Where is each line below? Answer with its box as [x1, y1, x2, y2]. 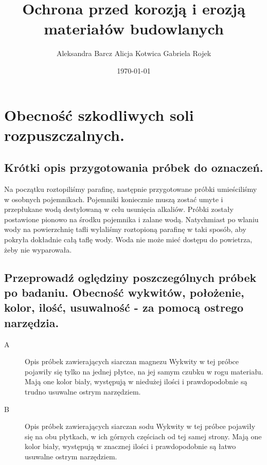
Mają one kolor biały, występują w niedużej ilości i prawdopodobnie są [25, 376, 247, 387]
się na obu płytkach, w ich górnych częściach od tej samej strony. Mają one [25, 431, 262, 441]
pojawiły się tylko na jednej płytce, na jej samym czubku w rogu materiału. [25, 366, 263, 377]
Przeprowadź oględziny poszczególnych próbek [4, 269, 257, 285]
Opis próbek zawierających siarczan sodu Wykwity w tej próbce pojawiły [25, 421, 256, 432]
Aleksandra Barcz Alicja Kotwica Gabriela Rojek [56, 48, 211, 59]
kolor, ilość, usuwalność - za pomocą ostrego [4, 299, 244, 315]
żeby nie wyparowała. [4, 244, 72, 255]
